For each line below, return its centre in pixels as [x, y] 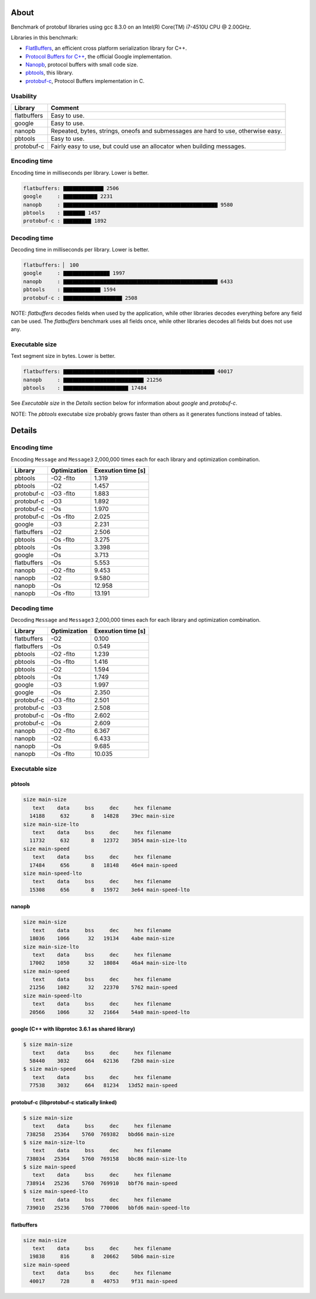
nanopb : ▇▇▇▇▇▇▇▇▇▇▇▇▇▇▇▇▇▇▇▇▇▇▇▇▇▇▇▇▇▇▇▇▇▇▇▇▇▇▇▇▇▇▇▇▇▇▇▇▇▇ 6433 [128, 281]
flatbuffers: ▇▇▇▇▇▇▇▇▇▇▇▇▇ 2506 [71, 188]
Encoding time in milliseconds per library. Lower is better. [80, 173]
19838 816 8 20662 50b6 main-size [102, 1257]
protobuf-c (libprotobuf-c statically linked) [64, 1102]
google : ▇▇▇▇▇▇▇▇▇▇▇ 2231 [68, 197]
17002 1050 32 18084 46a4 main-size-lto [108, 963]
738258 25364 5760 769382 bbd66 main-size [101, 1134]
